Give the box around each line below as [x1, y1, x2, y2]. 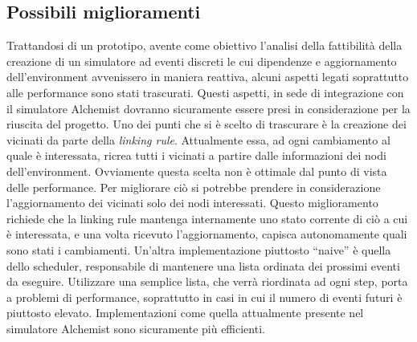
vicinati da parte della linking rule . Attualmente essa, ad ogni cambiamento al [6, 131, 390, 148]
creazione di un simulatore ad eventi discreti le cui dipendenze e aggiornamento [6, 52, 397, 69]
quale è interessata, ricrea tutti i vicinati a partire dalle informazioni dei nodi [6, 147, 386, 164]
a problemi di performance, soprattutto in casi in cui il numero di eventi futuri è [6, 288, 403, 305]
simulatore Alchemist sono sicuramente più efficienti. [6, 320, 265, 336]
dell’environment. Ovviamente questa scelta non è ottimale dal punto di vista [6, 162, 387, 179]
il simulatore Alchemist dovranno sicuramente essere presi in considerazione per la [6, 100, 411, 116]
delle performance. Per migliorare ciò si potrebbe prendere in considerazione [6, 178, 381, 195]
